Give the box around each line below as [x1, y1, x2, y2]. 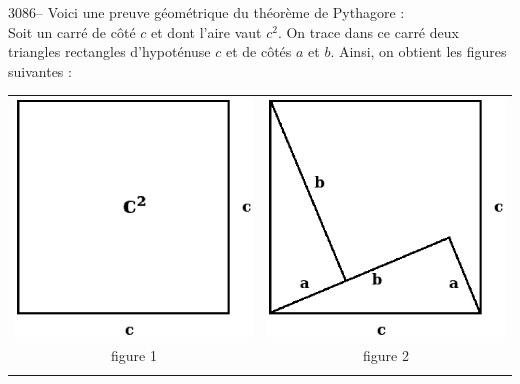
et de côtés [225, 41, 292, 62]
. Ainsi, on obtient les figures [330, 41, 507, 62]
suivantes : [8, 60, 72, 81]
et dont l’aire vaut [151, 21, 262, 42]
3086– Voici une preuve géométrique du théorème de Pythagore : [8, 2, 405, 22]
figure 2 [363, 345, 409, 366]
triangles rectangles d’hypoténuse [8, 41, 211, 62]
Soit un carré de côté [8, 21, 136, 42]
